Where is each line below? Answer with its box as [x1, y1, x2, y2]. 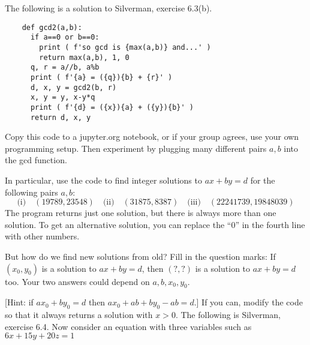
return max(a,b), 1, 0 [39, 53, 130, 62]
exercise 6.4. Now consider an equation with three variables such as [5, 320, 252, 332]
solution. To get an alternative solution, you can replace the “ [5, 218, 231, 230]
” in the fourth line [235, 218, 305, 230]
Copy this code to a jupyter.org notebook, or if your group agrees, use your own [5, 130, 299, 143]
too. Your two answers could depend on [5, 275, 150, 287]
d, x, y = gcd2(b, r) [30, 83, 117, 92]
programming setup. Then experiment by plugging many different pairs [5, 142, 267, 154]
